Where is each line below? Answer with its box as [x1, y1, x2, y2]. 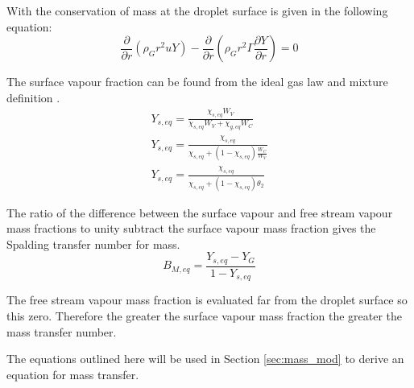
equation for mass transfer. [6, 365, 139, 382]
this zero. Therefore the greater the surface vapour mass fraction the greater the [6, 307, 403, 324]
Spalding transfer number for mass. [6, 235, 180, 252]
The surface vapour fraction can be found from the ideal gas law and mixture [6, 73, 388, 90]
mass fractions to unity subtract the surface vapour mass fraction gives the [6, 220, 376, 237]
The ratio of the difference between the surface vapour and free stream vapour [6, 204, 393, 221]
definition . [6, 89, 60, 105]
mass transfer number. [6, 323, 117, 340]
